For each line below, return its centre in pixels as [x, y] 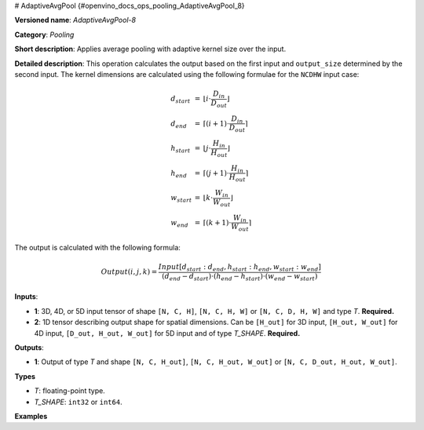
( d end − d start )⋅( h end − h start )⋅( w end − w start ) [240, 277]
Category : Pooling [44, 35]
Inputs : [26, 297]
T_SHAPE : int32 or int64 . [78, 402]
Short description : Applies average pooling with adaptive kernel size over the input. [150, 49]
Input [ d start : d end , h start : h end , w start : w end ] [239, 268]
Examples [31, 416]
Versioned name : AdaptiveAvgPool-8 [75, 20]
